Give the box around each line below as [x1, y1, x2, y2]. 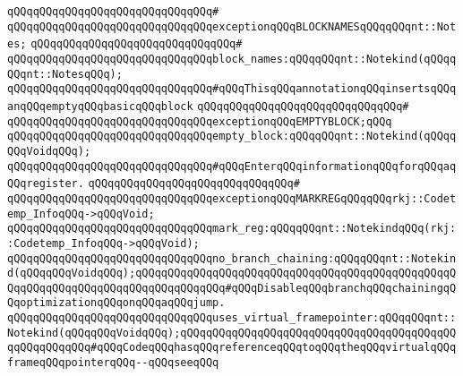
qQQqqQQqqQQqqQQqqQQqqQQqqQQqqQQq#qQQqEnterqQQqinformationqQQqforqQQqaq [7, 159, 457, 173]
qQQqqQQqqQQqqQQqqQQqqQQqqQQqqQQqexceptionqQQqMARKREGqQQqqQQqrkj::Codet [7, 192, 457, 205]
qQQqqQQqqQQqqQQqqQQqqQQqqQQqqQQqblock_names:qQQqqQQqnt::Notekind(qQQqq [7, 52, 457, 65]
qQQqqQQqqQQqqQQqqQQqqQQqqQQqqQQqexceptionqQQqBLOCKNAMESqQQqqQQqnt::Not [7, 20, 457, 33]
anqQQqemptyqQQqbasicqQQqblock [7, 99, 193, 113]
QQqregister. [7, 177, 84, 191]
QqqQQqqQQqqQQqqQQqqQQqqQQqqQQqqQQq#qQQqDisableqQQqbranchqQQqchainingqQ [7, 281, 457, 295]
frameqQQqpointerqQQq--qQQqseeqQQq [7, 356, 219, 370]
